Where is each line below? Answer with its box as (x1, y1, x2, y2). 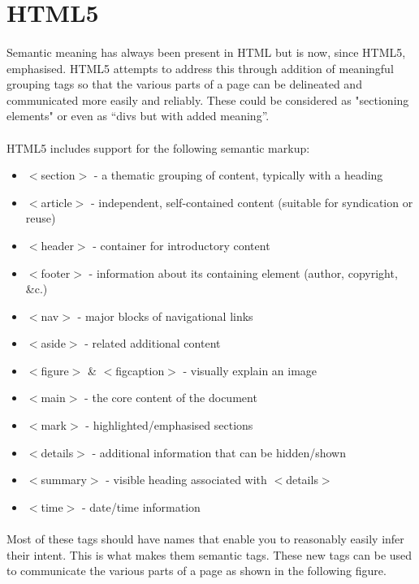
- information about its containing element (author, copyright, (89, 264, 398, 281)
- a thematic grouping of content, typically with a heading (93, 167, 383, 184)
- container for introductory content (93, 236, 270, 253)
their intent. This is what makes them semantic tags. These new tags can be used (6, 546, 413, 563)
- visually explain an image (183, 361, 317, 379)
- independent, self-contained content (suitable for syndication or (90, 193, 413, 210)
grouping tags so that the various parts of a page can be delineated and (6, 76, 362, 93)
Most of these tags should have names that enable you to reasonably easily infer (6, 530, 404, 547)
